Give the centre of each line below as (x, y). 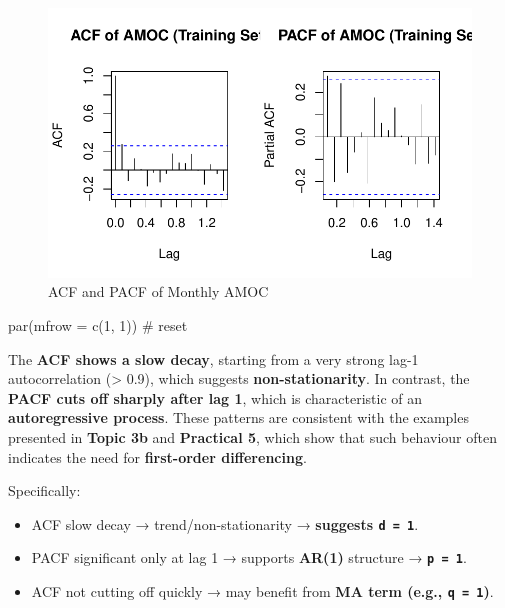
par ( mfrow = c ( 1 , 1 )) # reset (98, 325)
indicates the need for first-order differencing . (157, 456)
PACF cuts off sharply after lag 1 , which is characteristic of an (215, 397)
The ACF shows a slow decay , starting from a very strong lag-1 (213, 358)
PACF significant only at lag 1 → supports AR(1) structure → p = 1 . (249, 557)
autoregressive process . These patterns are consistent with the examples (238, 417)
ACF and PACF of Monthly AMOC (158, 291)
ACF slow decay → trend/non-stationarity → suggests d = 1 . (225, 523)
